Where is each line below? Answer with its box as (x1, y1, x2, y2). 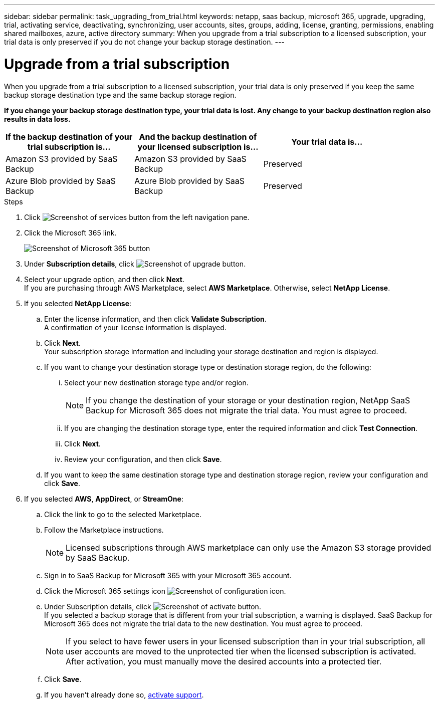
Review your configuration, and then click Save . (64, 454, 222, 463)
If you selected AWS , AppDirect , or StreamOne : (24, 494, 183, 503)
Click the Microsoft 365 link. (24, 228, 117, 237)
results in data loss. (4, 114, 71, 123)
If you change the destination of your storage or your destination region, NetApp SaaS (86, 395, 410, 405)
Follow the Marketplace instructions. (44, 525, 164, 534)
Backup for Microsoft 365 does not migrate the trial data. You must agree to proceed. (86, 405, 407, 415)
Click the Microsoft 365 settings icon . (44, 586, 286, 595)
